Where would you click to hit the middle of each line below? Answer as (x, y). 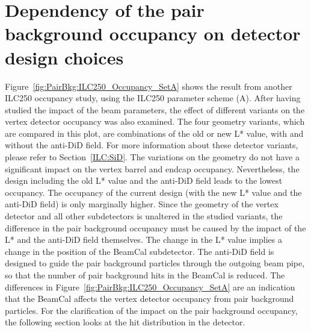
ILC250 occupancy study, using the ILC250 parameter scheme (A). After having (153, 98)
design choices (64, 57)
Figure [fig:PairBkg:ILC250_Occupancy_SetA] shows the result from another (149, 86)
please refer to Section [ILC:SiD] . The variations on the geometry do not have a (152, 157)
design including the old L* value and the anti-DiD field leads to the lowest (144, 180)
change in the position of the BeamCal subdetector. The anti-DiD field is (140, 251)
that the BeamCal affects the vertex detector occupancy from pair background (149, 299)
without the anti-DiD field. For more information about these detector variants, (152, 145)
